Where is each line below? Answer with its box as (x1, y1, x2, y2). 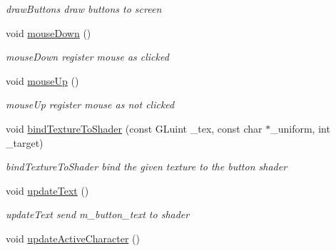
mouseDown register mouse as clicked (6, 49, 169, 64)
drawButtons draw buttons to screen (6, 1, 162, 16)
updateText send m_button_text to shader (6, 207, 190, 222)
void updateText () (6, 183, 89, 198)
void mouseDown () (6, 25, 91, 40)
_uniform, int (270, 121, 330, 135)
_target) (6, 135, 44, 150)
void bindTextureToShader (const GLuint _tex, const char (6, 121, 263, 135)
